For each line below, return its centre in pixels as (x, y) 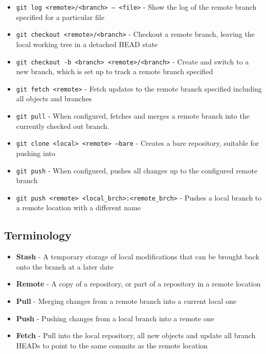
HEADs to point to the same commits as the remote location (112, 345)
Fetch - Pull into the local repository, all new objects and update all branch (136, 335)
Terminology (38, 235)
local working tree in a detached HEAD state (87, 44)
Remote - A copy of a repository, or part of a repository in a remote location (138, 284)
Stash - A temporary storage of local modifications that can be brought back (138, 257)
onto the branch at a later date (65, 266)
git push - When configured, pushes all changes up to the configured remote (137, 170)
